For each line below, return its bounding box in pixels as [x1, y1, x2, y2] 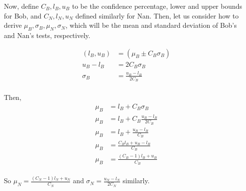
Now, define [4, 1, 39, 11]
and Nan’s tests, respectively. [4, 30, 90, 40]
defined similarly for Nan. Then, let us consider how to [75, 10, 239, 20]
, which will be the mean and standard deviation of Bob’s [65, 20, 237, 30]
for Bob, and [4, 10, 42, 20]
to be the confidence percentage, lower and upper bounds [72, 1, 243, 11]
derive [4, 20, 22, 30]
